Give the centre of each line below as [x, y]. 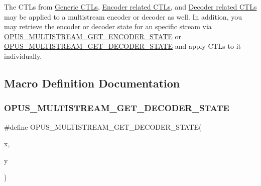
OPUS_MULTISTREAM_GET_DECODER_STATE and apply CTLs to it [122, 46]
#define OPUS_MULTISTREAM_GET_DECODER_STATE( [103, 126]
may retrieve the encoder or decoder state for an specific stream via [108, 26]
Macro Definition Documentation [92, 83]
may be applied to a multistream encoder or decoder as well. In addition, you [123, 16]
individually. [23, 56]
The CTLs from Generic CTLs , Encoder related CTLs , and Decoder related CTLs [130, 7]
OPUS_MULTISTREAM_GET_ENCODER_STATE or [93, 36]
